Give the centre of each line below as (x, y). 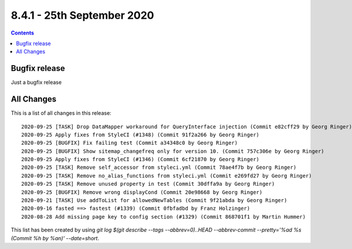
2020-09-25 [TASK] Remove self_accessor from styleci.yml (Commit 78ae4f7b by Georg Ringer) (159, 168)
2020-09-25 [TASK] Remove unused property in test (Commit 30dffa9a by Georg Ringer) (148, 184)
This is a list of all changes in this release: (61, 113)
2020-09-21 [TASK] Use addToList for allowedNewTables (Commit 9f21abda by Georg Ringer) (154, 200)
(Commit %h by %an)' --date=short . (55, 238)
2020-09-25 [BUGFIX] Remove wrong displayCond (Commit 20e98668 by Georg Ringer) (142, 192)
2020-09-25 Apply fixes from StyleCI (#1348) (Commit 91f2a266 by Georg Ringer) (141, 134)
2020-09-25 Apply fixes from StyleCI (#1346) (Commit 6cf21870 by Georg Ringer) (141, 159)
